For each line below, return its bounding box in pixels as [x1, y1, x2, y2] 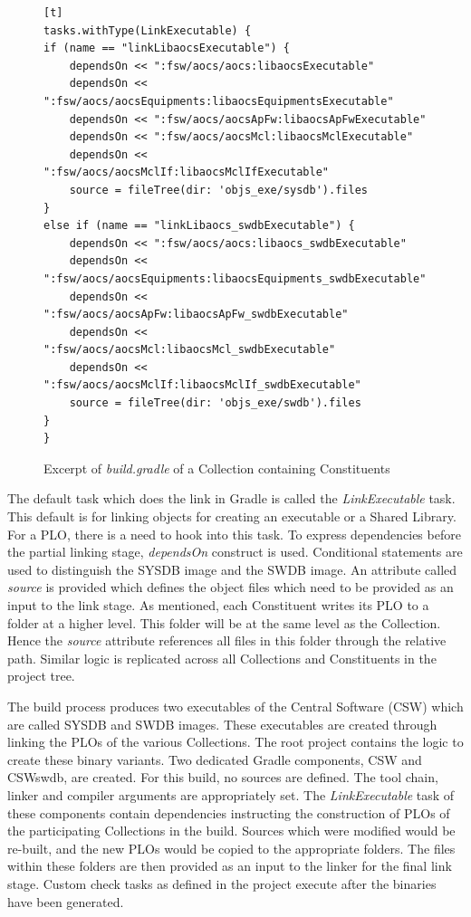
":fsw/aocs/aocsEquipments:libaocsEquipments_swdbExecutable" [43, 272, 427, 285]
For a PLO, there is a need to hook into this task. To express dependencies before [7, 524, 461, 543]
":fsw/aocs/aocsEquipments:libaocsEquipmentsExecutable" [43, 94, 394, 108]
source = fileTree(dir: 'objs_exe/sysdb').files [69, 183, 368, 196]
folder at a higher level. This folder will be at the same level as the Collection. [7, 613, 441, 632]
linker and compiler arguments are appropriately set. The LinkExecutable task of [7, 785, 455, 804]
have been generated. [7, 892, 124, 911]
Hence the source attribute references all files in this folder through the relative [7, 631, 447, 650]
